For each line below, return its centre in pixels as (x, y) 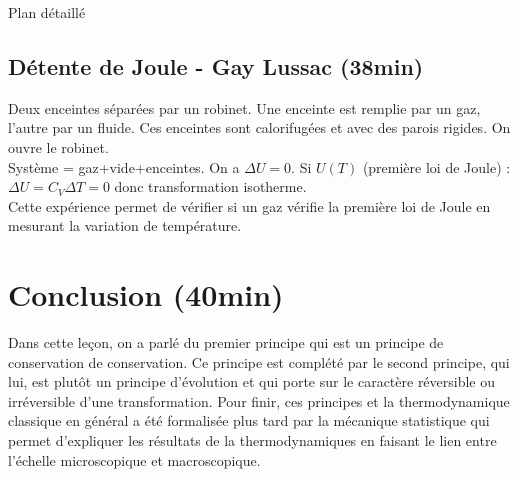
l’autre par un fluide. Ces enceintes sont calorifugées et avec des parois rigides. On (259, 127)
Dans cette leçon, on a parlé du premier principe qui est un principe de (226, 342)
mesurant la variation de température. (125, 225)
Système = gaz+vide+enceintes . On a (124, 166)
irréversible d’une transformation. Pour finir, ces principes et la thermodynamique (259, 400)
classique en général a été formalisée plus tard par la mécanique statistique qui (249, 420)
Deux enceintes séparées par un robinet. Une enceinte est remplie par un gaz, (244, 107)
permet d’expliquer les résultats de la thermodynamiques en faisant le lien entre (252, 440)
